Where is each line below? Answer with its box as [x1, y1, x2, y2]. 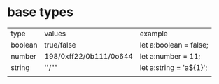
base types [7, 4, 73, 20]
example [139, 29, 168, 38]
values [44, 29, 66, 38]
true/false [44, 40, 76, 50]
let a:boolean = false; [139, 40, 209, 50]
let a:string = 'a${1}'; [139, 62, 208, 72]
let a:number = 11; [139, 51, 201, 61]
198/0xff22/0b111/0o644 [44, 51, 133, 61]
